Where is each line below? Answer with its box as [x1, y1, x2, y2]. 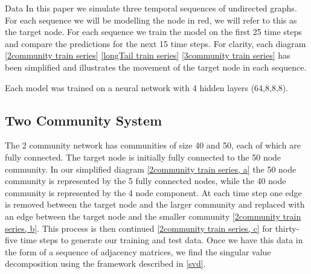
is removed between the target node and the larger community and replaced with [5, 198, 305, 211]
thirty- [275, 221, 300, 234]
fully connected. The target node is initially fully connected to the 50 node [5, 150, 281, 163]
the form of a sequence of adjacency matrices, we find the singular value [5, 245, 271, 258]
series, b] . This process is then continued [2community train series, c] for [5, 221, 272, 234]
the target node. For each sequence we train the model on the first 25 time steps [5, 25, 302, 38]
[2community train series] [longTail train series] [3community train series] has [5, 49, 290, 62]
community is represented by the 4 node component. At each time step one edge [5, 186, 302, 199]
